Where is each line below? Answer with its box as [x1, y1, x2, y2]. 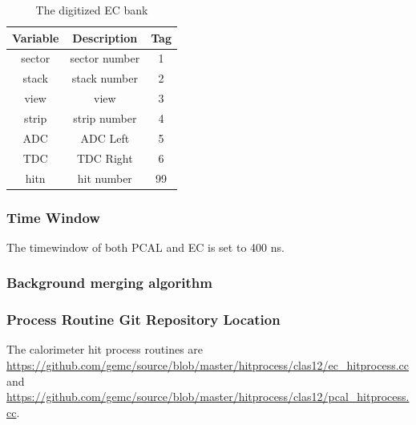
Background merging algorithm [6, 273, 212, 293]
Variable [12, 29, 59, 46]
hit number [77, 169, 132, 186]
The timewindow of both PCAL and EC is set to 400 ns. [6, 238, 285, 255]
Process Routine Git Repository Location [6, 310, 281, 330]
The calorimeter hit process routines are [6, 341, 204, 358]
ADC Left [80, 129, 130, 146]
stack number [71, 70, 138, 87]
